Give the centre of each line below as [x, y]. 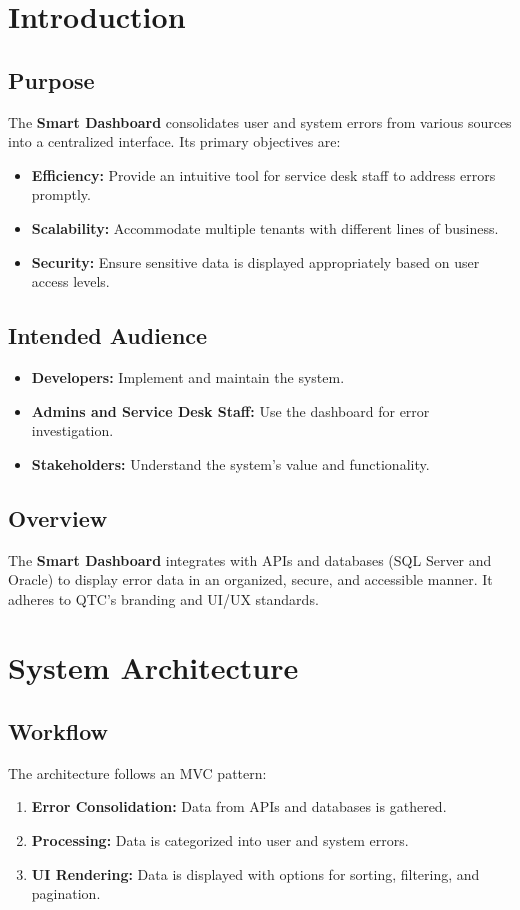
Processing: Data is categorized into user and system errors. [220, 840]
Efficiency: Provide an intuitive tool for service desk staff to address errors [263, 174]
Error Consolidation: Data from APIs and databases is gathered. [239, 806]
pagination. [66, 893]
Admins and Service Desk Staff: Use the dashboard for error [230, 410]
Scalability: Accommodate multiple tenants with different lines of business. [265, 227]
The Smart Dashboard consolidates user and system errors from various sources [260, 121]
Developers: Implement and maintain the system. [188, 376]
